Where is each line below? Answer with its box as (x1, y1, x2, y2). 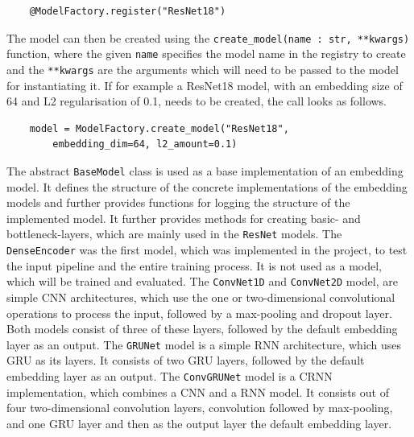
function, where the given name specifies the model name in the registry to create (6, 45, 406, 62)
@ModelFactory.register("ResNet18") (29, 6, 226, 17)
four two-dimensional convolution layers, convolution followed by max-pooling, (6, 399, 393, 416)
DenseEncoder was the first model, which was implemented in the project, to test (6, 241, 408, 258)
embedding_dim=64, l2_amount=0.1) (52, 138, 238, 150)
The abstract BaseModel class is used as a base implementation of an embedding (6, 162, 404, 179)
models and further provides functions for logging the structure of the (6, 194, 350, 211)
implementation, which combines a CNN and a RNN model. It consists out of (6, 383, 389, 400)
